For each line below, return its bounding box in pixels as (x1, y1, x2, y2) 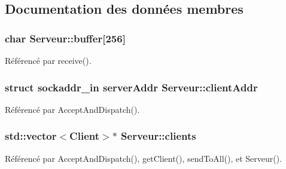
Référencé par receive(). (5, 54, 92, 66)
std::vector (5, 128, 57, 143)
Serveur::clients (121, 128, 196, 143)
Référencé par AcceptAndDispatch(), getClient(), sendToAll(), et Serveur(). (5, 152, 282, 164)
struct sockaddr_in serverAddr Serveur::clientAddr (5, 79, 258, 94)
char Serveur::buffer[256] (5, 30, 126, 45)
